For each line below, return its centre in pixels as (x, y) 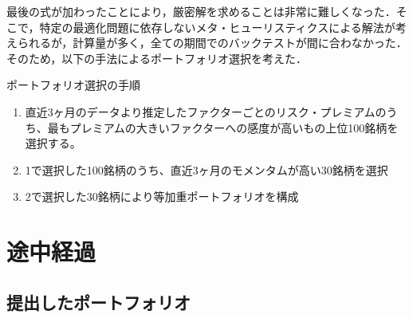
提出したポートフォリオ (98, 302)
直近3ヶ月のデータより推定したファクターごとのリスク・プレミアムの (206, 111)
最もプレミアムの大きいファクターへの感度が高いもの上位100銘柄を (223, 127)
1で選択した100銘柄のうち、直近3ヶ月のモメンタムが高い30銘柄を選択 (206, 169)
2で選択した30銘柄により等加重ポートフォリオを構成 (162, 196)
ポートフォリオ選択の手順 (73, 85)
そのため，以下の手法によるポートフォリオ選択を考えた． (157, 58)
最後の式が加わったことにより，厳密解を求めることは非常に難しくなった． (201, 11)
